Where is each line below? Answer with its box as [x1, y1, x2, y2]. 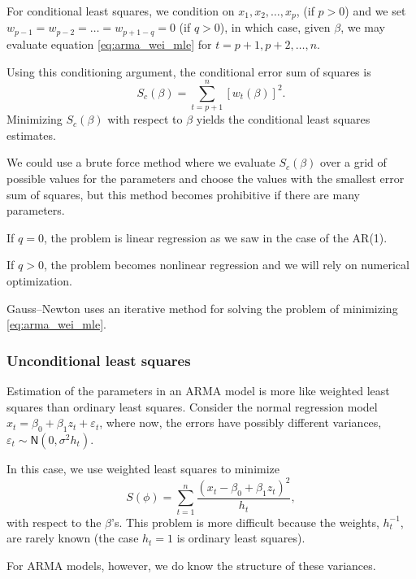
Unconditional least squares [6, 350, 191, 370]
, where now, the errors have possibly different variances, [99, 414, 382, 431]
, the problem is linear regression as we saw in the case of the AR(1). [43, 229, 388, 246]
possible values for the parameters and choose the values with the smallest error [6, 170, 405, 186]
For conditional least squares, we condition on [6, 2, 235, 19]
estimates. [6, 126, 56, 143]
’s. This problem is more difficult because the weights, [110, 513, 379, 530]
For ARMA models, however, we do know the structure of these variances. [6, 557, 376, 573]
